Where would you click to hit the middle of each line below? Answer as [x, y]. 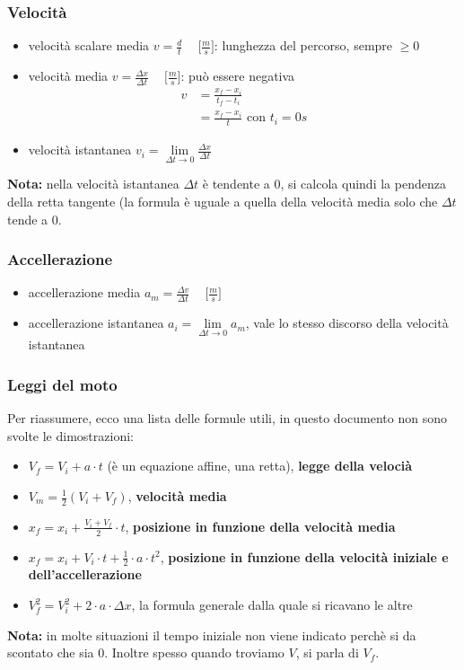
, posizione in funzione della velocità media [260, 526]
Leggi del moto [62, 384]
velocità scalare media [89, 45]
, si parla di [327, 652]
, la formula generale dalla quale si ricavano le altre [272, 605]
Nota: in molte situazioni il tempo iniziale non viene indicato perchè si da [212, 635]
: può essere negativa [238, 76]
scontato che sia [51, 652]
